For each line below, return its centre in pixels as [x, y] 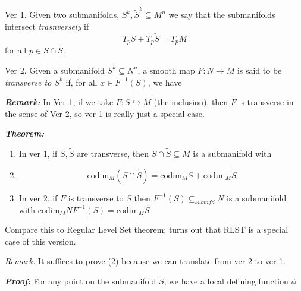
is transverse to [96, 197]
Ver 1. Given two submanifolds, [62, 15]
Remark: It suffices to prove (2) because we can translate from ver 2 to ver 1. [145, 261]
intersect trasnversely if [47, 26]
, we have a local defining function [226, 281]
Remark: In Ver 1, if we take [59, 102]
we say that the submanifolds [222, 15]
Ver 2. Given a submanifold [55, 70]
